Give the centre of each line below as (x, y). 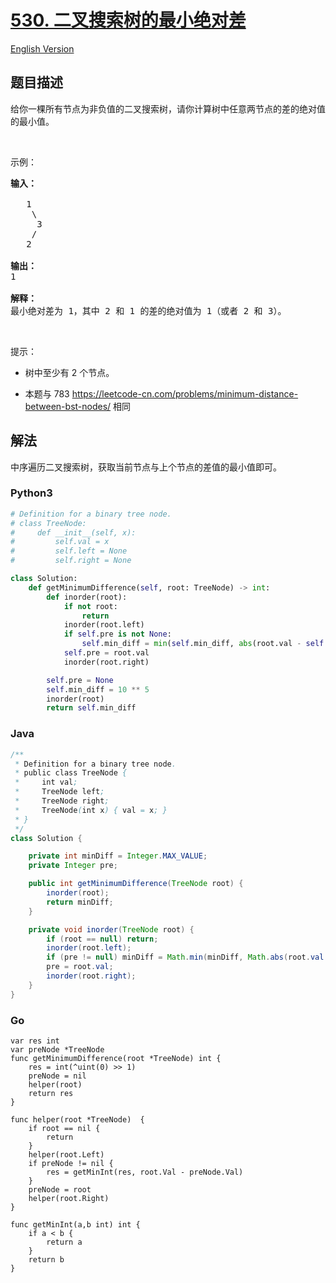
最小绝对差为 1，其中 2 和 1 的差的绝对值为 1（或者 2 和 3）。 (148, 310)
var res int (35, 1041)
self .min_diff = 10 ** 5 (98, 689)
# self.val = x (60, 542)
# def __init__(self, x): (73, 532)
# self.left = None (69, 551)
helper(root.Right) (69, 1198)
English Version (42, 48)
